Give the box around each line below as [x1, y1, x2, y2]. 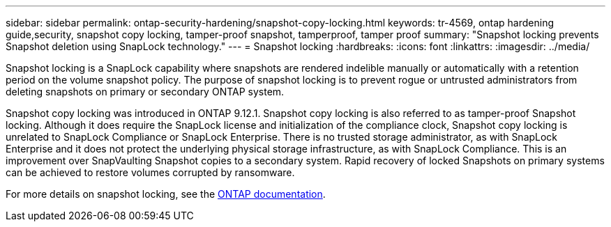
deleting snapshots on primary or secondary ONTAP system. [6, 86, 285, 97]
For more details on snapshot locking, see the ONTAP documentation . [6, 188, 326, 200]
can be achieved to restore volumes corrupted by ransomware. [6, 166, 295, 178]
